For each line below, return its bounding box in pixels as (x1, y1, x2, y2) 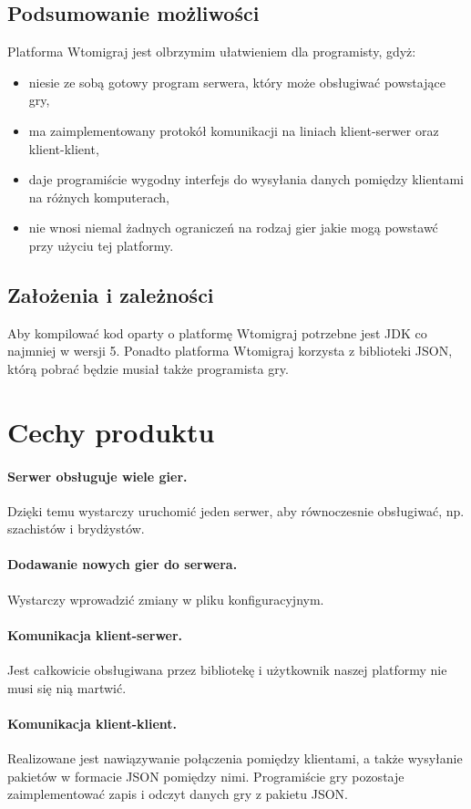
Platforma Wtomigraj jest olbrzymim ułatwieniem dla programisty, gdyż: (7, 42, 416, 61)
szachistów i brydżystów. (7, 519, 145, 538)
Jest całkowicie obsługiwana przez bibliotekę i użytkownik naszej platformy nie (7, 660, 447, 679)
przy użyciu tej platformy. (28, 235, 174, 254)
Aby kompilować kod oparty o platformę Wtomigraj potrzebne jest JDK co (7, 323, 427, 342)
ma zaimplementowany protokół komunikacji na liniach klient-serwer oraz (28, 120, 439, 140)
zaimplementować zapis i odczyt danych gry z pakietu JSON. (7, 784, 349, 804)
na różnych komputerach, (28, 187, 169, 206)
